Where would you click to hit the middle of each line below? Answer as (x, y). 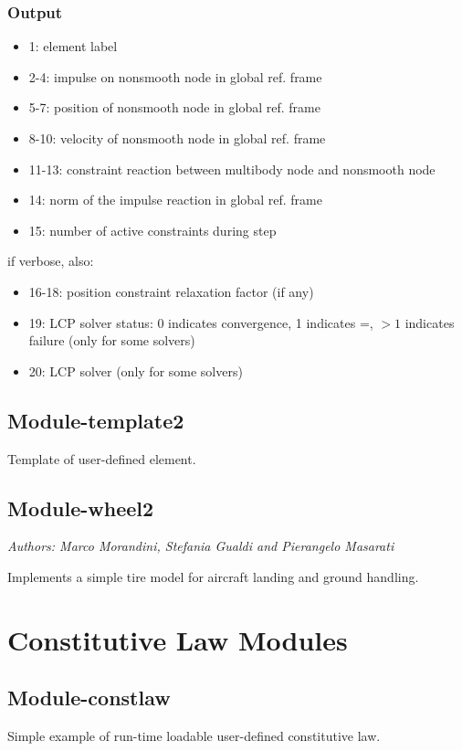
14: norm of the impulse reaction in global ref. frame (175, 200)
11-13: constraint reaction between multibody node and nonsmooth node (232, 169)
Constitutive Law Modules (178, 639)
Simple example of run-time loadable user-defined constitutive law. (194, 736)
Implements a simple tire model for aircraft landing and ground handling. (213, 576)
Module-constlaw (89, 698)
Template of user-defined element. (102, 458)
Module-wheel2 (81, 508)
